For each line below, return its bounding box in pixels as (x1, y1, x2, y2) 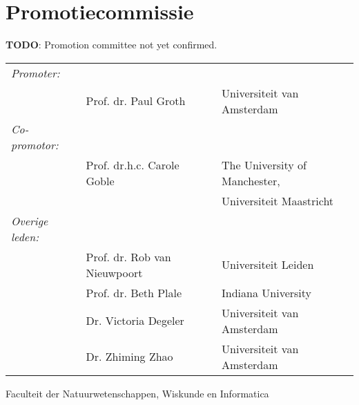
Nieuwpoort (86, 264, 143, 281)
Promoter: (11, 64, 60, 81)
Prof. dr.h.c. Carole (86, 156, 179, 173)
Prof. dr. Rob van (86, 248, 171, 265)
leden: (11, 228, 39, 245)
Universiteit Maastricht (222, 192, 334, 209)
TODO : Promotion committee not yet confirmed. (6, 37, 217, 52)
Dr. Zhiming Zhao (86, 348, 173, 365)
